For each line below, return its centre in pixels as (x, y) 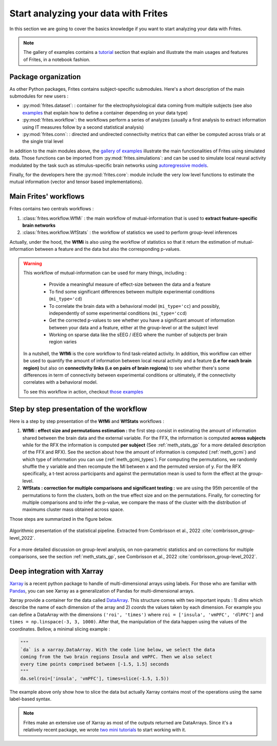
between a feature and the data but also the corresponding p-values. (108, 249)
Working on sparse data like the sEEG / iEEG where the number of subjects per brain (138, 335)
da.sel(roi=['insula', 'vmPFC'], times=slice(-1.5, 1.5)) (95, 678)
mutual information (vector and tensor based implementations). (76, 182)
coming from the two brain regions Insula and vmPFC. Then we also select (116, 657)
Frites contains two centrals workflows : (52, 209)
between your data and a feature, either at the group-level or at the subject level (134, 327)
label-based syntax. (31, 699)
